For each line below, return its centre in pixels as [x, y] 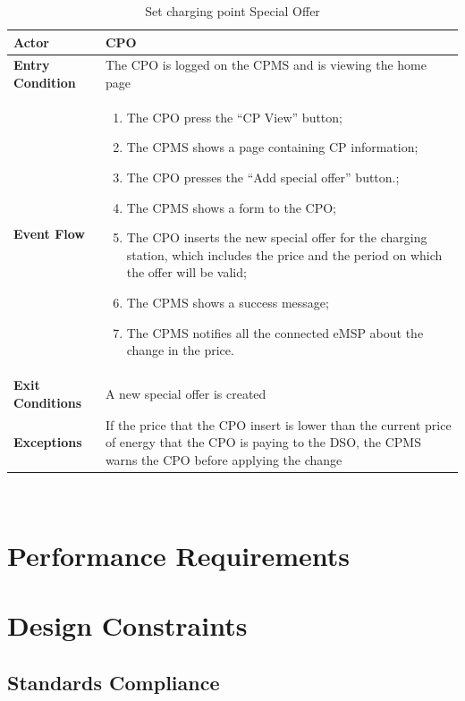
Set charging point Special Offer [232, 11]
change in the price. [180, 350]
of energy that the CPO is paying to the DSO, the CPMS [263, 442]
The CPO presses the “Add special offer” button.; [263, 177]
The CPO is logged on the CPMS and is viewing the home [266, 65]
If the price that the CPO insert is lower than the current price [278, 424]
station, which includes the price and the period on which [284, 254]
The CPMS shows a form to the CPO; [231, 207]
